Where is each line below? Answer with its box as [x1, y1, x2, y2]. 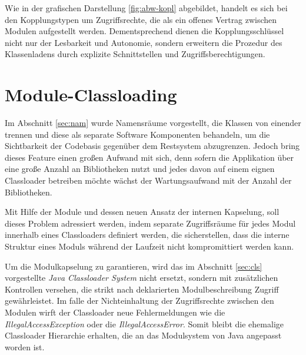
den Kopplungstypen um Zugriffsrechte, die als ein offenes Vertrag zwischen [5, 13, 277, 25]
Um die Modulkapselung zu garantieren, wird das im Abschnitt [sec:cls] [5, 260, 262, 272]
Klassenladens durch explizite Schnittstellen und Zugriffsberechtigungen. [5, 48, 265, 60]
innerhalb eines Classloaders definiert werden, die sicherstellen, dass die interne [5, 228, 290, 241]
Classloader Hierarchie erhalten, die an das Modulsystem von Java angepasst [5, 329, 282, 341]
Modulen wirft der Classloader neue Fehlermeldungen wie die [5, 306, 225, 318]
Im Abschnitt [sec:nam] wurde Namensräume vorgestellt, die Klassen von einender [5, 117, 301, 129]
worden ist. [5, 340, 45, 353]
